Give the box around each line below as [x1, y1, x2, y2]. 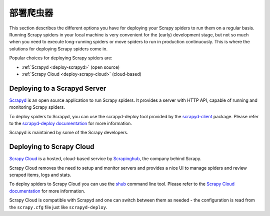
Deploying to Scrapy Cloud [9, 143, 94, 151]
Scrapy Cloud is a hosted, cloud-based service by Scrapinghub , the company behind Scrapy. [9, 156, 201, 162]
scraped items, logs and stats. [9, 172, 71, 178]
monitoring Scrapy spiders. [9, 104, 65, 110]
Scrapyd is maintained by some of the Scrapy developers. [9, 130, 128, 136]
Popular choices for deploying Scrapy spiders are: [9, 55, 112, 61]
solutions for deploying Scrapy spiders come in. [9, 45, 108, 52]
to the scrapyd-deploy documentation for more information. [9, 120, 132, 126]
